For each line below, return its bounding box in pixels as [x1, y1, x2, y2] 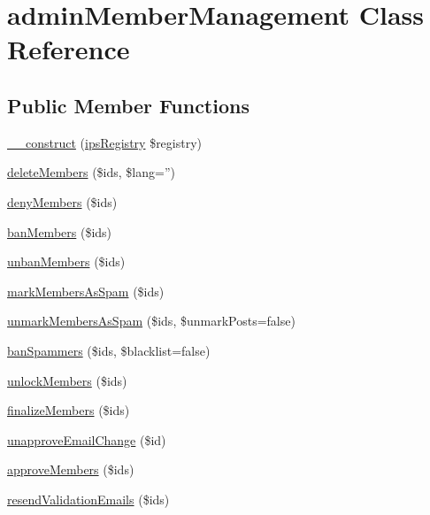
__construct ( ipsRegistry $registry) [7, 133, 203, 151]
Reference [7, 31, 130, 67]
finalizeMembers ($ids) [7, 401, 130, 419]
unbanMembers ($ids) [7, 252, 126, 271]
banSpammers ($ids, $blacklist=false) [7, 341, 211, 359]
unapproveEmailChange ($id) [7, 430, 166, 449]
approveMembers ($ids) [7, 460, 134, 479]
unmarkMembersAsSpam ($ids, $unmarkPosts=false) [7, 311, 296, 330]
